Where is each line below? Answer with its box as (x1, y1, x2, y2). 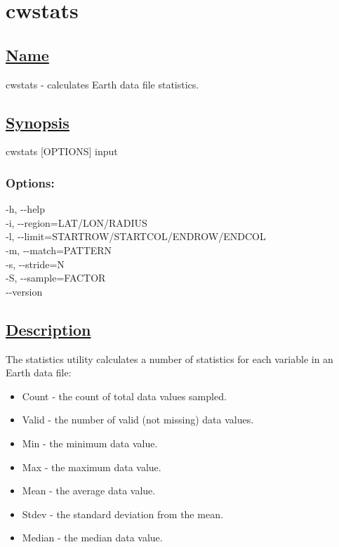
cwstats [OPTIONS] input (6, 144, 118, 159)
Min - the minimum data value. (22, 435, 158, 450)
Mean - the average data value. (22, 483, 156, 498)
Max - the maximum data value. (22, 459, 161, 474)
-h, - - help (6, 202, 46, 216)
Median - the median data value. (22, 530, 163, 545)
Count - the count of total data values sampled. (22, 388, 227, 403)
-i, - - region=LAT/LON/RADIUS (6, 215, 147, 230)
